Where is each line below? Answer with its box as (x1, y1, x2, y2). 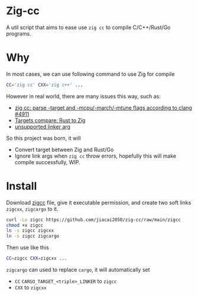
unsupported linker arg (14, 123, 71, 130)
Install (6, 179, 37, 193)
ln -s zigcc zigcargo (6, 233, 60, 239)
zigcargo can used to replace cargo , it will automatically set (6, 266, 150, 273)
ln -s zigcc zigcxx (6, 228, 54, 234)
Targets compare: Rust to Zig (14, 117, 86, 124)
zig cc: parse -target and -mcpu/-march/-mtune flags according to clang (14, 104, 192, 111)
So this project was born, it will (6, 135, 81, 142)
